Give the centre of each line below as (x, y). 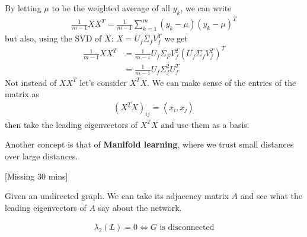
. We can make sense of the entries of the (222, 82)
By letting (23, 8)
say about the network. (140, 207)
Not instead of (31, 82)
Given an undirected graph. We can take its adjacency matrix (117, 196)
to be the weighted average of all (111, 8)
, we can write (206, 8)
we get (176, 38)
